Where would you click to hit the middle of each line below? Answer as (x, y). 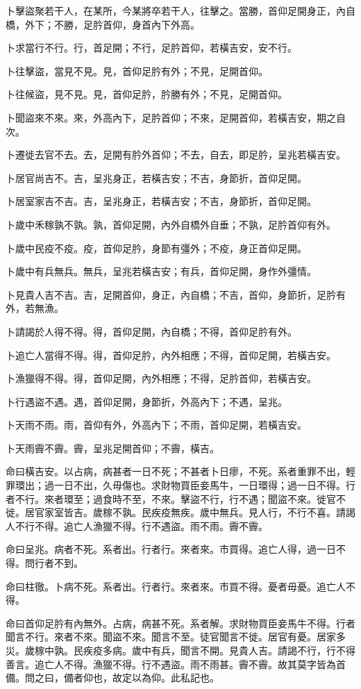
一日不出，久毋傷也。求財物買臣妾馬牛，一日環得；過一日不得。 (200, 485)
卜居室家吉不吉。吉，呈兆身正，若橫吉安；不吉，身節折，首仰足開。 (161, 201)
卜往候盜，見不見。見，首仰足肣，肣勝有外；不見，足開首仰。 (146, 94)
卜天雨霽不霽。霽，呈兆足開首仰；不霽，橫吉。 (112, 448)
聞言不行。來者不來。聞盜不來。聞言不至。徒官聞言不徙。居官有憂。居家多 (176, 637)
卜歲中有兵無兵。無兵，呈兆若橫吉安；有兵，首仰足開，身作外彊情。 (161, 271)
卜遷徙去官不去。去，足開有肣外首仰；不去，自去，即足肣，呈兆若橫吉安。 (176, 155)
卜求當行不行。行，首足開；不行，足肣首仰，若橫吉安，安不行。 (151, 48)
